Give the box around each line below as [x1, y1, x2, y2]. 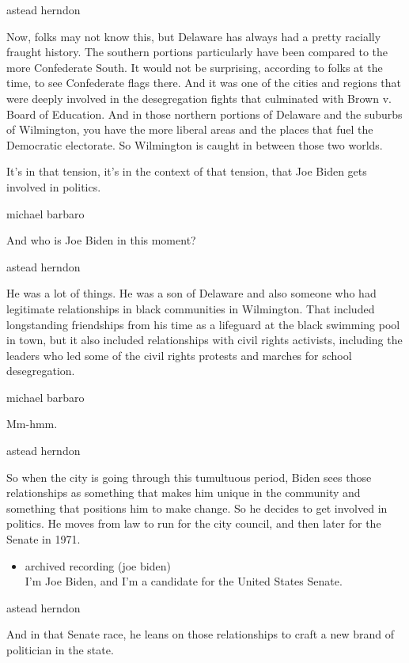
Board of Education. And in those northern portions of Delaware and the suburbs [6, 105, 403, 122]
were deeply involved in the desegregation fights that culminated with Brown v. [6, 89, 392, 106]
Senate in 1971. [6, 531, 81, 547]
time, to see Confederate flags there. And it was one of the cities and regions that [6, 74, 401, 91]
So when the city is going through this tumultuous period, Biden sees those [6, 468, 372, 485]
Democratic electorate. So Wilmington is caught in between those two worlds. [6, 136, 383, 153]
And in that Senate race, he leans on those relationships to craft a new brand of [6, 626, 395, 642]
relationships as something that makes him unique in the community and [6, 484, 361, 501]
